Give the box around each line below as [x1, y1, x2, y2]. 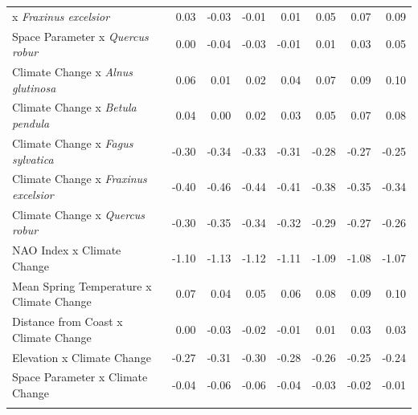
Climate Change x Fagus [12, 134, 133, 151]
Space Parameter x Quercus [12, 27, 149, 44]
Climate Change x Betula [12, 99, 137, 116]
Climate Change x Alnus [12, 63, 133, 80]
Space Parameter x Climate [12, 368, 148, 385]
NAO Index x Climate [12, 242, 121, 258]
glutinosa [12, 79, 56, 96]
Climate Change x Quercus [12, 205, 145, 222]
